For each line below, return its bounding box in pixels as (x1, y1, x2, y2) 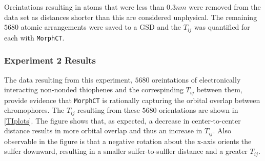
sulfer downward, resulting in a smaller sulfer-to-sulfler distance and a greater (4, 146, 248, 156)
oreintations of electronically (152, 74, 241, 85)
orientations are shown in (159, 105, 238, 115)
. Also (213, 125, 231, 136)
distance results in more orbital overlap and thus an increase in (4, 125, 202, 136)
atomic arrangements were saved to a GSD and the (21, 22, 181, 32)
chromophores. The (4, 105, 65, 115)
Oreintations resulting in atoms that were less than (4, 2, 165, 12)
